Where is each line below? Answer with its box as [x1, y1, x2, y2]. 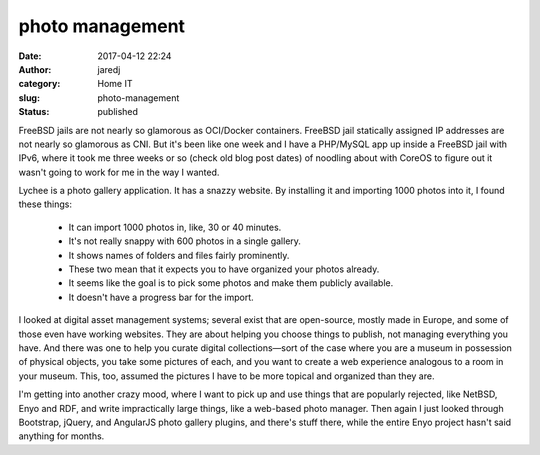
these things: [18, 198, 73, 210]
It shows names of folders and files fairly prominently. [68, 249, 290, 261]
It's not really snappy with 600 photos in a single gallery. [68, 235, 302, 247]
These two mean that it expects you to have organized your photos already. [68, 263, 380, 275]
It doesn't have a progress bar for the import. [68, 291, 254, 303]
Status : [18, 106, 50, 118]
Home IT [97, 78, 133, 90]
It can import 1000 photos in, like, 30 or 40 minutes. [68, 221, 282, 233]
